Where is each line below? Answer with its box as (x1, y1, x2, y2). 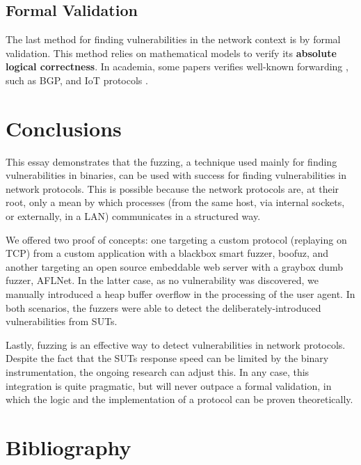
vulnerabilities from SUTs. (6, 314, 118, 329)
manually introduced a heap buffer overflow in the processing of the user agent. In (6, 287, 355, 301)
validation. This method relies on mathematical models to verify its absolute (6, 45, 337, 60)
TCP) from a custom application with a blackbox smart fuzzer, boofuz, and (6, 246, 329, 260)
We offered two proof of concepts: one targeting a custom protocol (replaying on (6, 232, 347, 246)
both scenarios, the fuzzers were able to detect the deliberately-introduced (6, 300, 321, 315)
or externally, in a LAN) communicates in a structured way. (6, 209, 261, 223)
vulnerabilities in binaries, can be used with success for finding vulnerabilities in (6, 168, 346, 182)
